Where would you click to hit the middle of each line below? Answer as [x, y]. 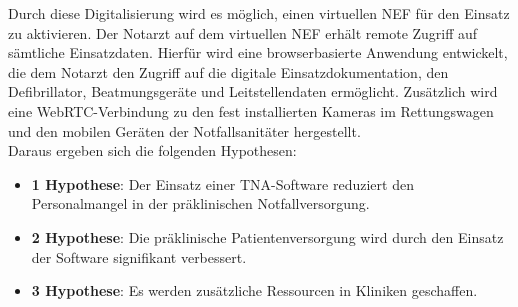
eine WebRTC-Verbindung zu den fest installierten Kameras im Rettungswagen [251, 110]
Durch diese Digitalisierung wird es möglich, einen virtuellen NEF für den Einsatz [259, 13]
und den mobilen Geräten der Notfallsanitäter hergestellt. [184, 130]
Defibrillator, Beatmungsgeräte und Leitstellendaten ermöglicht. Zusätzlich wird [253, 91]
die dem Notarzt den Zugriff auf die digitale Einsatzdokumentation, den [228, 71]
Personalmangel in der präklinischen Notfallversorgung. [200, 203]
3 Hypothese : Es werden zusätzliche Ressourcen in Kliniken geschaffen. [254, 290]
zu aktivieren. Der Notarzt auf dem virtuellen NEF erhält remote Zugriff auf [243, 32]
